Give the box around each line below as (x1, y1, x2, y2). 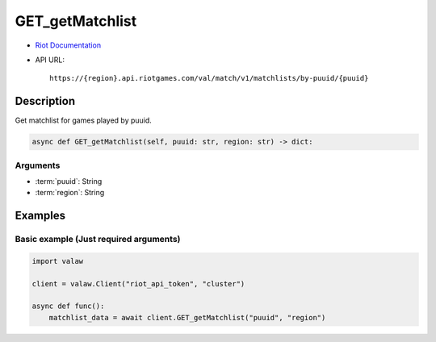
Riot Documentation (35, 40, 101, 50)
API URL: (35, 55, 65, 65)
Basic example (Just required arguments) (15, 234, 181, 245)
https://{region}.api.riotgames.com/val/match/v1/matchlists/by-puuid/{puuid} (49, 73, 369, 83)
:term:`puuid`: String (35, 176, 103, 186)
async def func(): (31, 302, 105, 311)
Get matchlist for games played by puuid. (15, 115, 153, 125)
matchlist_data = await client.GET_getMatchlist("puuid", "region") (48, 313, 326, 322)
